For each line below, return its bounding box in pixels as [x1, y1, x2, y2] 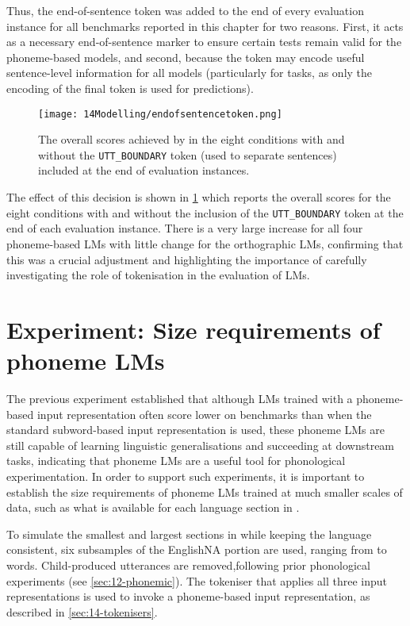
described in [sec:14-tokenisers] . [6, 603, 158, 620]
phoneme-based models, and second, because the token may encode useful [6, 48, 365, 65]
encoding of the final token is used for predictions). [6, 79, 254, 96]
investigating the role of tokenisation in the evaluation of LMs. [6, 267, 310, 283]
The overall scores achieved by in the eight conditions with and [38, 131, 345, 148]
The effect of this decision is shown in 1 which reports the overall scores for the [6, 189, 391, 205]
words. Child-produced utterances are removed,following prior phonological [6, 556, 370, 573]
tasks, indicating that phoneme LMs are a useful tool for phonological [6, 452, 346, 469]
